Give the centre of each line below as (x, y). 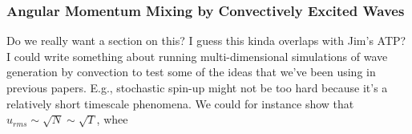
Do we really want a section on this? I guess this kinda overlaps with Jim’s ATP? (206, 41)
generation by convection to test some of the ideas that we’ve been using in (191, 72)
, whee (112, 119)
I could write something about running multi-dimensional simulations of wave (197, 56)
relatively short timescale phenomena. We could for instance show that (180, 103)
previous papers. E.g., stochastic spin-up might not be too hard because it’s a (197, 87)
